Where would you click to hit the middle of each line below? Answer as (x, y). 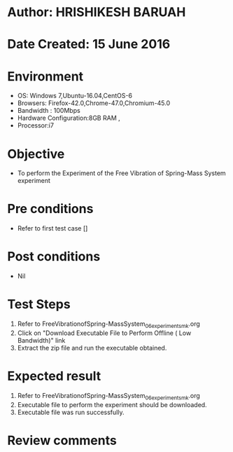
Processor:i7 (36, 125)
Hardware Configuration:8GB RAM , (69, 118)
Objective (36, 154)
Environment (45, 76)
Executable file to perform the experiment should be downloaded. (112, 404)
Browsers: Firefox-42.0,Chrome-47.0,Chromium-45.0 (94, 103)
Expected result (54, 376)
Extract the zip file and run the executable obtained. (92, 348)
